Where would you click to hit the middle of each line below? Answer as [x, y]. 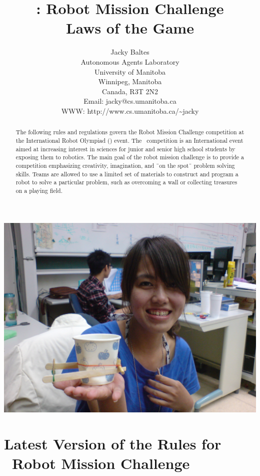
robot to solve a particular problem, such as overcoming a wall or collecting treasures [126, 182]
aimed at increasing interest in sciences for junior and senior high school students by [125, 149]
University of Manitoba [130, 71]
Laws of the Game [130, 28]
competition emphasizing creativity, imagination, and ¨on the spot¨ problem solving [125, 165]
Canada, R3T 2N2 [130, 91]
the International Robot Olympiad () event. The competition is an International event [129, 140]
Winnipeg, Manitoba [130, 81]
